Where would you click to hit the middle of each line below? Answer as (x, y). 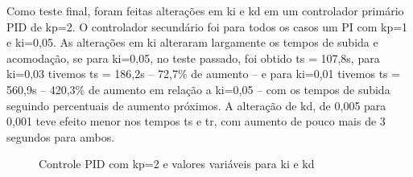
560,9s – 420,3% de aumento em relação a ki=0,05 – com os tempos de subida (198, 89)
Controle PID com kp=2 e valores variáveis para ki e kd (177, 164)
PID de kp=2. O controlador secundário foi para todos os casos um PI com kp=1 (207, 26)
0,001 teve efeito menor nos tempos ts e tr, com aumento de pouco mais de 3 (196, 121)
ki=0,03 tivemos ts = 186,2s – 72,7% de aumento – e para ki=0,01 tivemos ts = (204, 74)
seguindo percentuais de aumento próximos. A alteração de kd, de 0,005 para (196, 105)
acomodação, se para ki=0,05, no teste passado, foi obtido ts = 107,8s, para (193, 58)
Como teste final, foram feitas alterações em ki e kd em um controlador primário (205, 10)
